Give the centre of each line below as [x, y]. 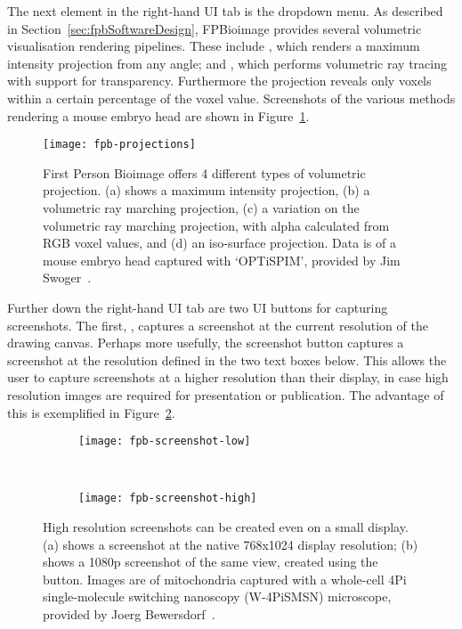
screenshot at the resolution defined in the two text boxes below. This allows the [227, 359]
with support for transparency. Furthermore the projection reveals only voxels [219, 81]
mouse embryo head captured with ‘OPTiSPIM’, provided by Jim [222, 260]
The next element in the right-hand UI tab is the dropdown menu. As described [225, 11]
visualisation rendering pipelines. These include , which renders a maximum [214, 46]
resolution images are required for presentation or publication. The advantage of [226, 394]
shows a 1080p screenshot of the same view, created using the [211, 562]
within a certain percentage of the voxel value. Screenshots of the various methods [231, 98]
